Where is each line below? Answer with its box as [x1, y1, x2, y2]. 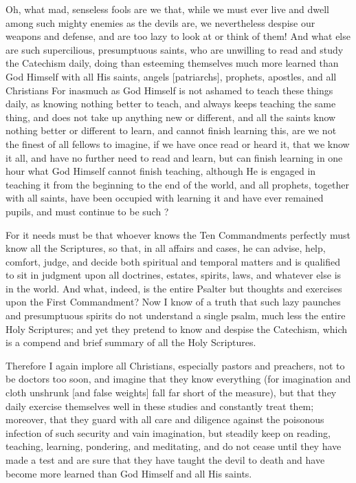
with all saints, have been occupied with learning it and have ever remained [5, 191, 324, 205]
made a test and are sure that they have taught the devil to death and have [5, 453, 325, 466]
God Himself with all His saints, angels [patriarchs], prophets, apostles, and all [5, 69, 337, 83]
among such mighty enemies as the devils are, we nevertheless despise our [5, 15, 315, 30]
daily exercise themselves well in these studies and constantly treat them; [5, 398, 314, 413]
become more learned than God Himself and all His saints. [5, 466, 252, 480]
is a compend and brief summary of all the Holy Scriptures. [5, 335, 256, 350]
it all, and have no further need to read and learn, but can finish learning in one [5, 150, 343, 164]
